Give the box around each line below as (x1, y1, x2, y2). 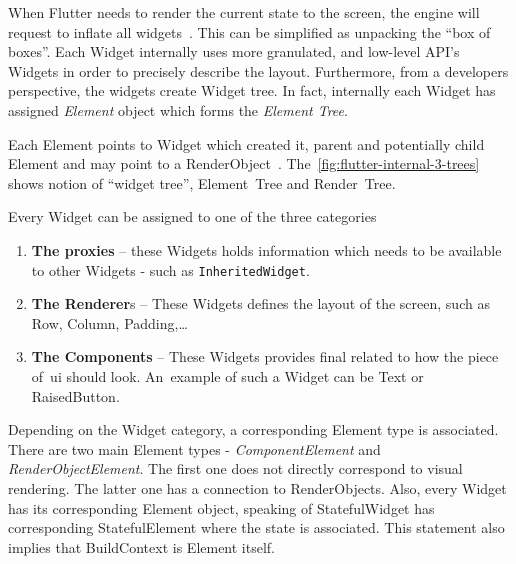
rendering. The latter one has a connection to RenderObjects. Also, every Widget (8, 477, 507, 498)
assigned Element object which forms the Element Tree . (8, 99, 348, 120)
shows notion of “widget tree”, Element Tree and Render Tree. (8, 172, 396, 193)
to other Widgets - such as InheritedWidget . (31, 259, 310, 280)
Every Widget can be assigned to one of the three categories (8, 206, 377, 227)
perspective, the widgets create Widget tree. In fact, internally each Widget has (8, 80, 496, 101)
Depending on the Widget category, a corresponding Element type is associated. (8, 419, 499, 440)
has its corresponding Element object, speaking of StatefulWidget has (8, 497, 435, 518)
